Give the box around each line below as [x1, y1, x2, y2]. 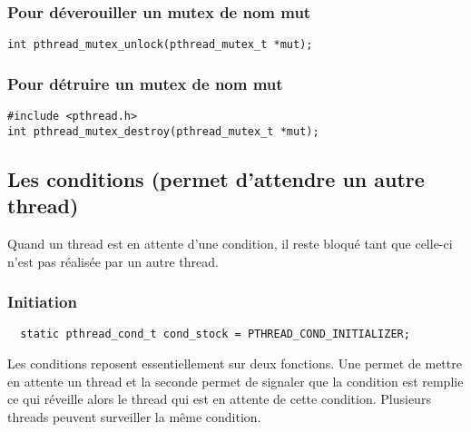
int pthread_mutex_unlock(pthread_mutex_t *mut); [7, 38, 313, 52]
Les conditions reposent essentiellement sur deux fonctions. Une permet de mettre [7, 354, 462, 373]
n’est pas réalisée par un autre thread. [7, 251, 219, 270]
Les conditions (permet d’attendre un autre [7, 164, 425, 192]
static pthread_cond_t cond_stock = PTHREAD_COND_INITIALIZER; [20, 328, 410, 341]
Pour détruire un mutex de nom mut [7, 72, 283, 94]
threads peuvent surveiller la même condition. [7, 407, 261, 426]
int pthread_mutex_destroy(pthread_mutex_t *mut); [7, 124, 319, 138]
